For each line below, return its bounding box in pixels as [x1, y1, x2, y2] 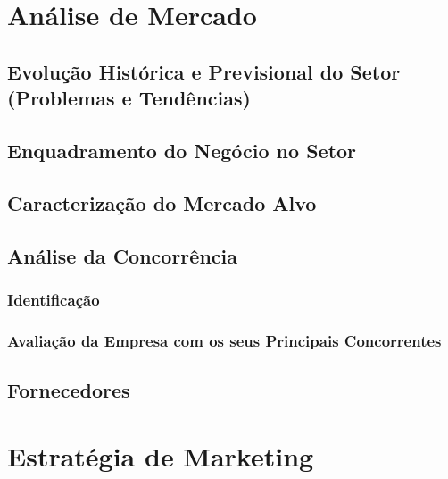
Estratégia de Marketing [7, 437, 314, 474]
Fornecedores [7, 375, 130, 403]
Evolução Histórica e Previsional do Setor [7, 57, 401, 85]
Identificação [7, 288, 100, 310]
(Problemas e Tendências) [7, 84, 251, 112]
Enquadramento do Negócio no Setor [7, 136, 357, 164]
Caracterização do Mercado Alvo [7, 189, 317, 216]
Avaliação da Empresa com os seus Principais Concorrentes [7, 329, 442, 351]
